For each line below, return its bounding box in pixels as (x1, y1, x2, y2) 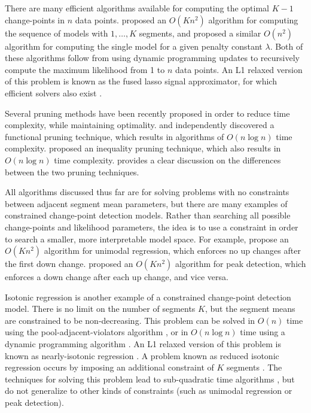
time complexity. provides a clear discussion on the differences (54, 153, 281, 166)
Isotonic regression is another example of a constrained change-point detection (5, 290, 291, 303)
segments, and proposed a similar (139, 26, 261, 39)
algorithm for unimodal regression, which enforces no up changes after (44, 244, 301, 257)
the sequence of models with (5, 26, 108, 39)
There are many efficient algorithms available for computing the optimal (5, 2, 269, 14)
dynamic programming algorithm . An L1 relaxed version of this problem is (5, 338, 281, 350)
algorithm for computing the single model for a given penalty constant (5, 40, 263, 52)
